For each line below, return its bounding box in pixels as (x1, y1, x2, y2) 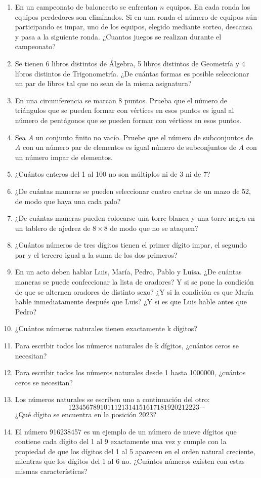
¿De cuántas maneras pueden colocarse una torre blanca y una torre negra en (15, 213, 255, 223)
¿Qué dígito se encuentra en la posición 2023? (15, 409, 157, 419)
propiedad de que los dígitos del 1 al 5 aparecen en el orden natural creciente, (15, 446, 255, 456)
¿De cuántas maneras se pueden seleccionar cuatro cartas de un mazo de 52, (15, 185, 251, 196)
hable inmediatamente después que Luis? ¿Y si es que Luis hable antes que (15, 296, 247, 307)
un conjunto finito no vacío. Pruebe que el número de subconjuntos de (35, 132, 253, 142)
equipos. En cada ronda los (166, 2, 250, 12)
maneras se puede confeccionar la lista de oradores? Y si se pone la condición (15, 276, 254, 287)
